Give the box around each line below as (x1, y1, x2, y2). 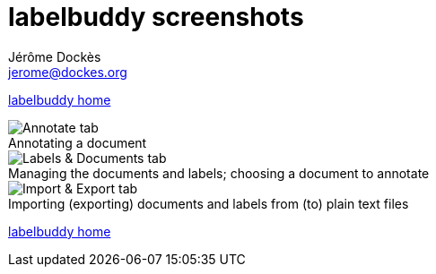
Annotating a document (8, 134, 147, 150)
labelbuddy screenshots (8, 2, 304, 32)
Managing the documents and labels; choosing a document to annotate (8, 165, 430, 181)
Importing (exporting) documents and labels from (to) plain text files (8, 195, 409, 211)
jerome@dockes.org (8, 64, 127, 80)
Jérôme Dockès (8, 48, 101, 64)
